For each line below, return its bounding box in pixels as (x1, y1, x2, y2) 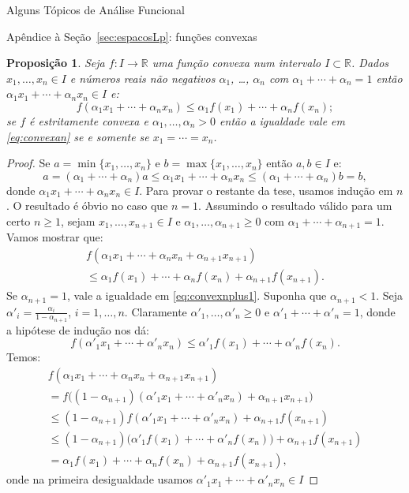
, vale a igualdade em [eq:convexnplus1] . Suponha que (66, 287, 327, 304)
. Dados (351, 54, 389, 71)
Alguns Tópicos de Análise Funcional (6, 2, 185, 17)
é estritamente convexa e (29, 112, 148, 129)
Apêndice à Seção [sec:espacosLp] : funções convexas (6, 28, 257, 44)
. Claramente (124, 303, 187, 319)
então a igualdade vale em (220, 112, 345, 129)
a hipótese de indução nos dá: (6, 321, 149, 338)
